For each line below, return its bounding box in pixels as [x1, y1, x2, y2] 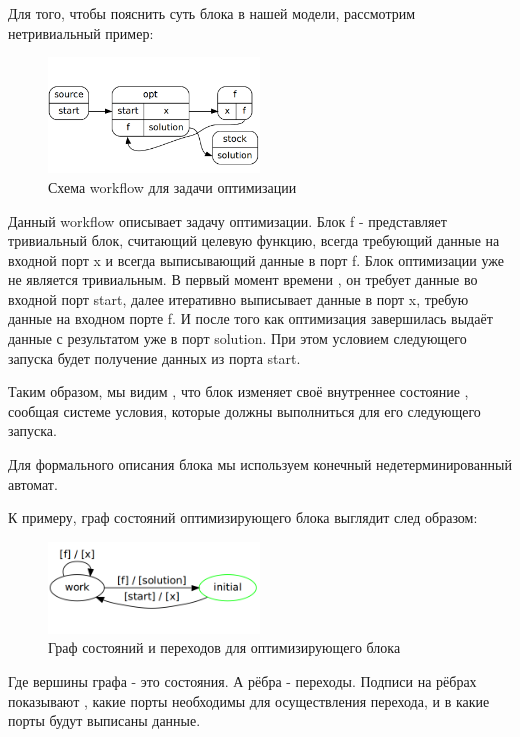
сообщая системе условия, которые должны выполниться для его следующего [8, 400, 481, 421]
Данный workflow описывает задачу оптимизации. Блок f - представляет [8, 210, 447, 231]
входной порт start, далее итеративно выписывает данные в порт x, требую [8, 288, 469, 309]
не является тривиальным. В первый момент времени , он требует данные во [8, 269, 478, 290]
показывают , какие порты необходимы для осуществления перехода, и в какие [8, 690, 490, 711]
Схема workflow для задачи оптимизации [48, 176, 297, 197]
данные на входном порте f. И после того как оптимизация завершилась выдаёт [8, 308, 493, 329]
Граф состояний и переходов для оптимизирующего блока [48, 637, 401, 658]
